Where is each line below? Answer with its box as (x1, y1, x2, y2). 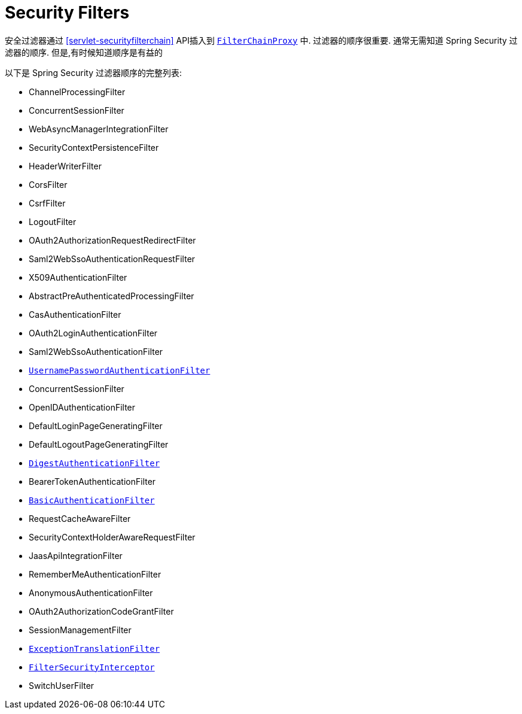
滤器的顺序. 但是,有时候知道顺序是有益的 (5, 47, 163, 57)
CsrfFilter (29, 198, 66, 208)
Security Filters (5, 2, 130, 23)
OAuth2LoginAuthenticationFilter (29, 327, 158, 338)
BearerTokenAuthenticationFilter (29, 476, 156, 487)
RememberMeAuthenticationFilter (29, 569, 161, 579)
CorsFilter (29, 179, 68, 190)
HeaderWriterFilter (29, 160, 102, 171)
